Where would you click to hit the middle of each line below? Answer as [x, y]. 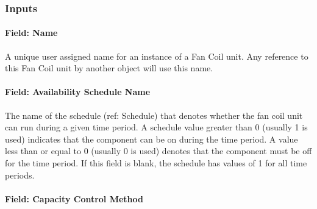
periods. [20, 175]
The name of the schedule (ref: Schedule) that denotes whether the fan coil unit [154, 115]
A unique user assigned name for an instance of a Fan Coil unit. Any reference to [157, 56]
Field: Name [31, 33]
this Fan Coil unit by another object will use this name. [109, 68]
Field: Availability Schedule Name [78, 92]
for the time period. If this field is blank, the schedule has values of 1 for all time [156, 163]
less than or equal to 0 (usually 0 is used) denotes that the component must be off [158, 151]
